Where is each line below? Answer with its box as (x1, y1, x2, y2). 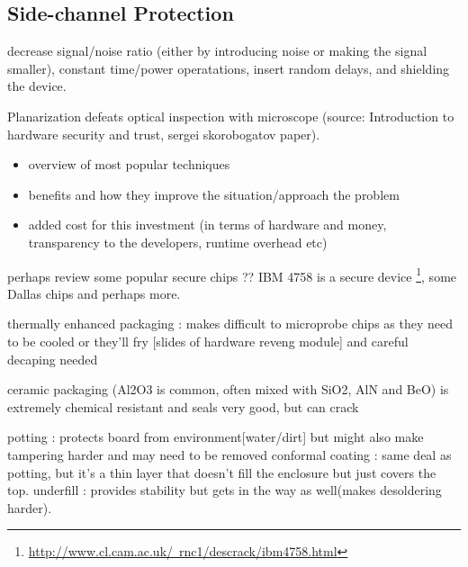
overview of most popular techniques (28, 155, 230, 174)
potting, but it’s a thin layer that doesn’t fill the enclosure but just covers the (7, 463, 436, 481)
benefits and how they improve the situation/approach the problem (28, 184, 400, 203)
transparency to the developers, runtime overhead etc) (28, 232, 328, 251)
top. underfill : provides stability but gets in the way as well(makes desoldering (7, 481, 442, 499)
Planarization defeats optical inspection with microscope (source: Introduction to (7, 106, 454, 125)
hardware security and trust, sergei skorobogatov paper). (7, 124, 320, 143)
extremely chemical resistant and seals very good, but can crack (7, 397, 359, 416)
